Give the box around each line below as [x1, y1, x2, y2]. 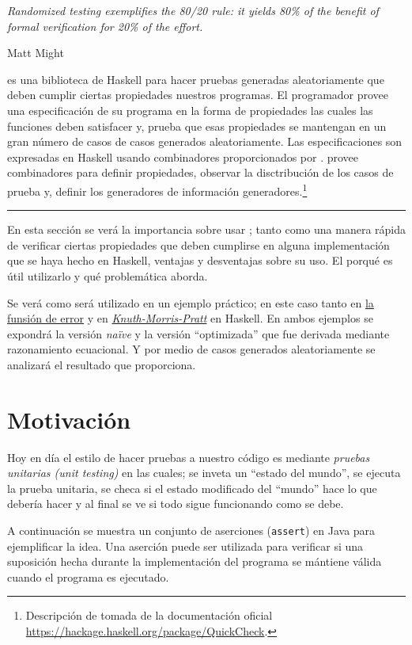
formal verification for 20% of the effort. [7, 17, 203, 34]
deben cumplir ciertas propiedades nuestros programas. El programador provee [7, 86, 389, 103]
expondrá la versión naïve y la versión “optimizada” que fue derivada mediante [7, 325, 390, 342]
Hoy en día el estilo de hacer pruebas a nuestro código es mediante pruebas [7, 448, 370, 465]
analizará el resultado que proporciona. [7, 356, 196, 372]
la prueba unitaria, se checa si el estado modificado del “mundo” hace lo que [7, 479, 377, 496]
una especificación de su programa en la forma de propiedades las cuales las [7, 101, 373, 118]
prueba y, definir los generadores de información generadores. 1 [7, 180, 308, 199]
